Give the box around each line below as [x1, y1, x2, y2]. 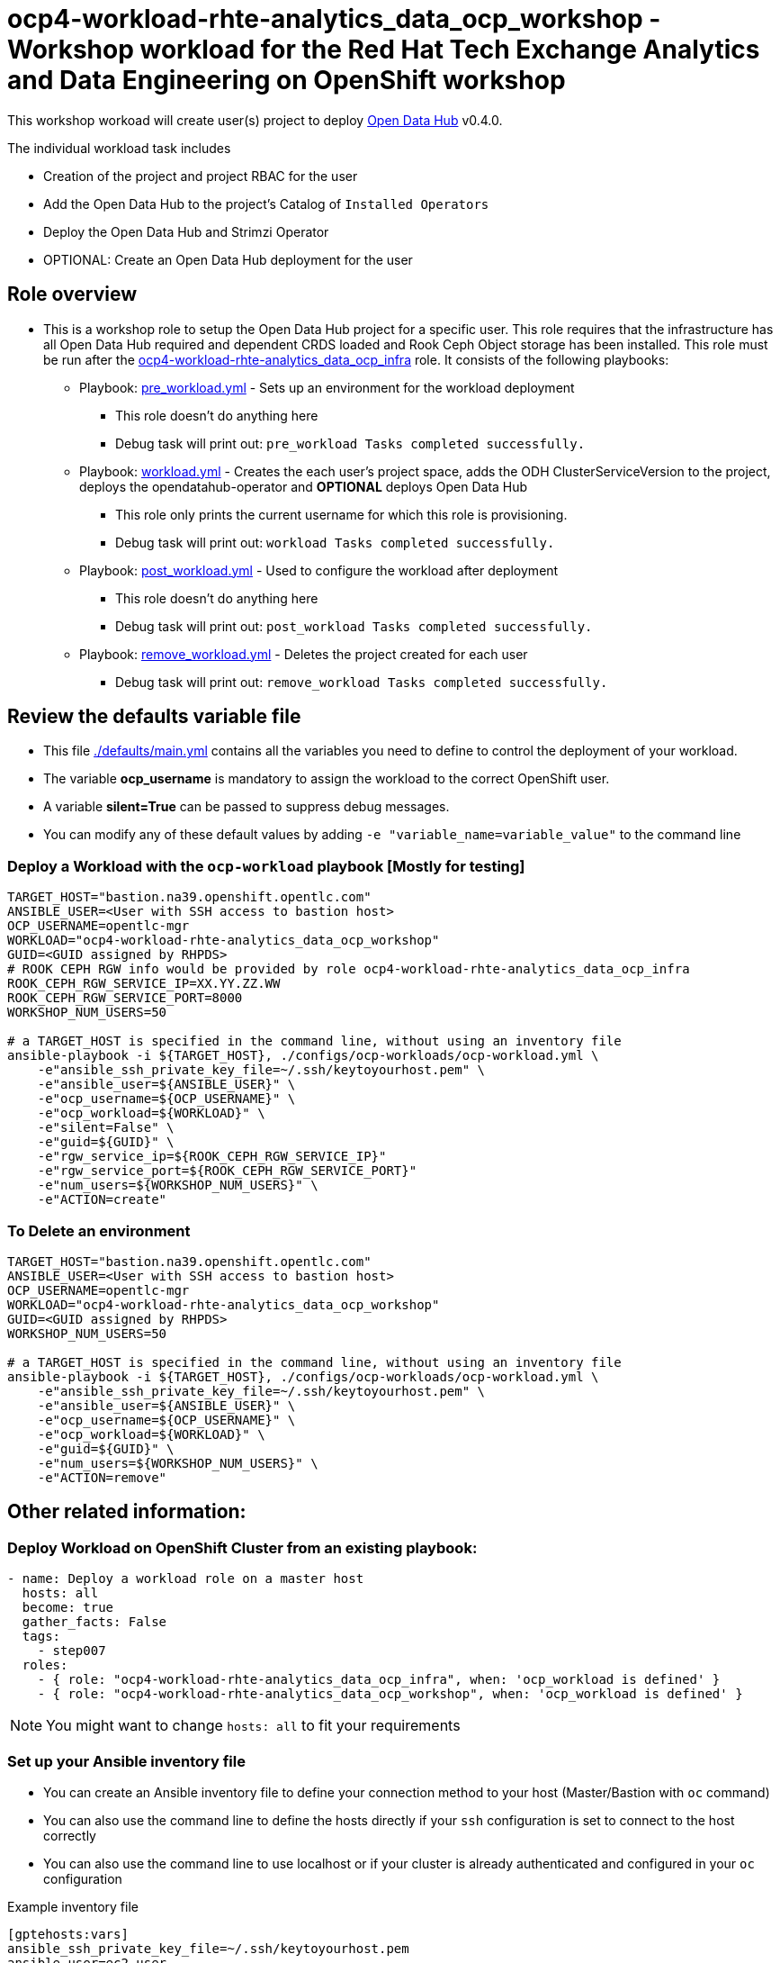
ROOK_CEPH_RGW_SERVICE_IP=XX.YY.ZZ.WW [7, 976, 281, 991]
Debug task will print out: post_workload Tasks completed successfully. [115, 618, 593, 634]
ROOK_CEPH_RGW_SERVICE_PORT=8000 [7, 991, 243, 1006]
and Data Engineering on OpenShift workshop [7, 65, 566, 95]
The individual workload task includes [7, 140, 231, 156]
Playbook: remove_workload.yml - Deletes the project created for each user [79, 646, 528, 662]
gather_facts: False [22, 1615, 167, 1630]
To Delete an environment [7, 1221, 191, 1240]
